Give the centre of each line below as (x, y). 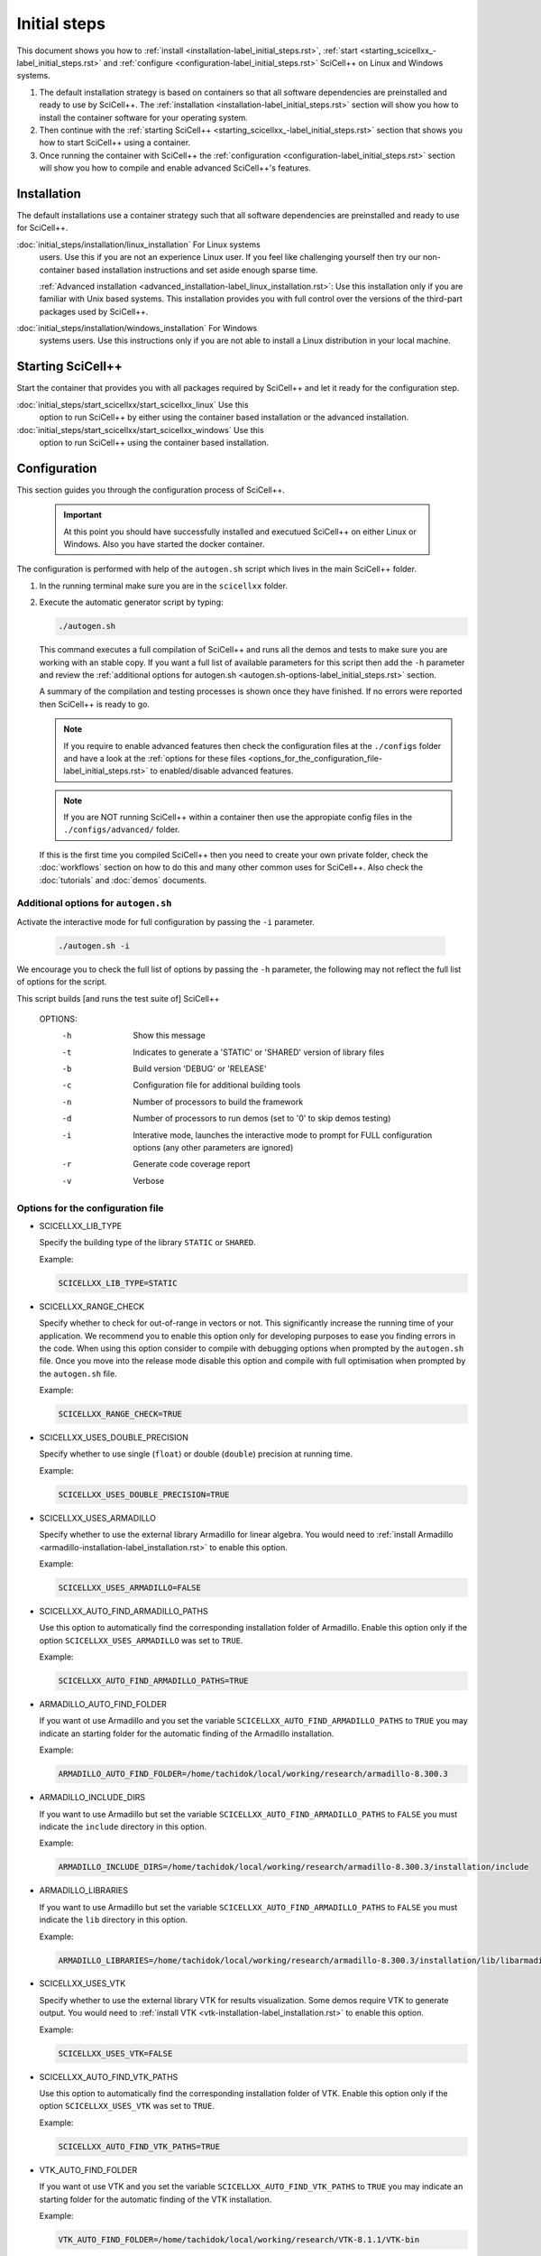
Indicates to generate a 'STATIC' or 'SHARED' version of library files (259, 1052)
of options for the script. (62, 982)
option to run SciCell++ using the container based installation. (154, 442)
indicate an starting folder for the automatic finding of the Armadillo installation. (187, 1734)
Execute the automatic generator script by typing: (132, 602)
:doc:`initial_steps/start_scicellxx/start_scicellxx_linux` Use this (133, 404)
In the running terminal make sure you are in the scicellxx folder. (164, 586)
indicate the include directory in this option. (123, 1826)
